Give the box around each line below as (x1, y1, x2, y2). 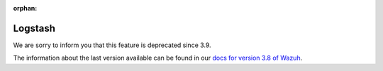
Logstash (13, 22, 56, 34)
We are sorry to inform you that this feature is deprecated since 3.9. (13, 41, 212, 49)
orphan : (13, 4, 38, 12)
